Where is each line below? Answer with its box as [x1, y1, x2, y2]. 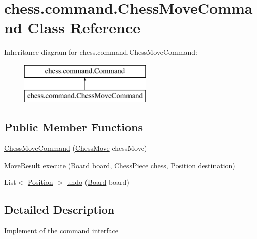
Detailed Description [4, 202, 115, 217]
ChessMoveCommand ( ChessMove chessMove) [4, 143, 147, 153]
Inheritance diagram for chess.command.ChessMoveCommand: [4, 47, 197, 57]
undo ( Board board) [67, 177, 130, 187]
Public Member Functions [4, 119, 143, 135]
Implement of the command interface [4, 225, 118, 236]
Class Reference [27, 17, 140, 38]
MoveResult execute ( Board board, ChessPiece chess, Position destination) [4, 160, 235, 170]
